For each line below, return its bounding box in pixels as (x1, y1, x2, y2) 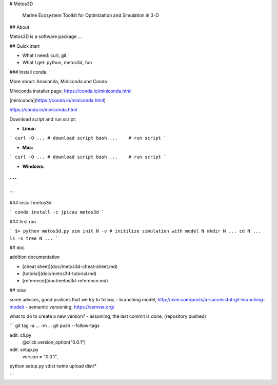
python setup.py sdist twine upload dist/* (9, 363, 97, 369)
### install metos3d (9, 199, 52, 205)
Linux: (22, 126, 36, 132)
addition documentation (9, 254, 60, 260)
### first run (9, 218, 36, 224)
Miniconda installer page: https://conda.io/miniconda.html (9, 88, 132, 94)
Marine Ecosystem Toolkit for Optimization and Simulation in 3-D (22, 12, 159, 18)
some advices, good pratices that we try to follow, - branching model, (9, 297, 156, 303)
